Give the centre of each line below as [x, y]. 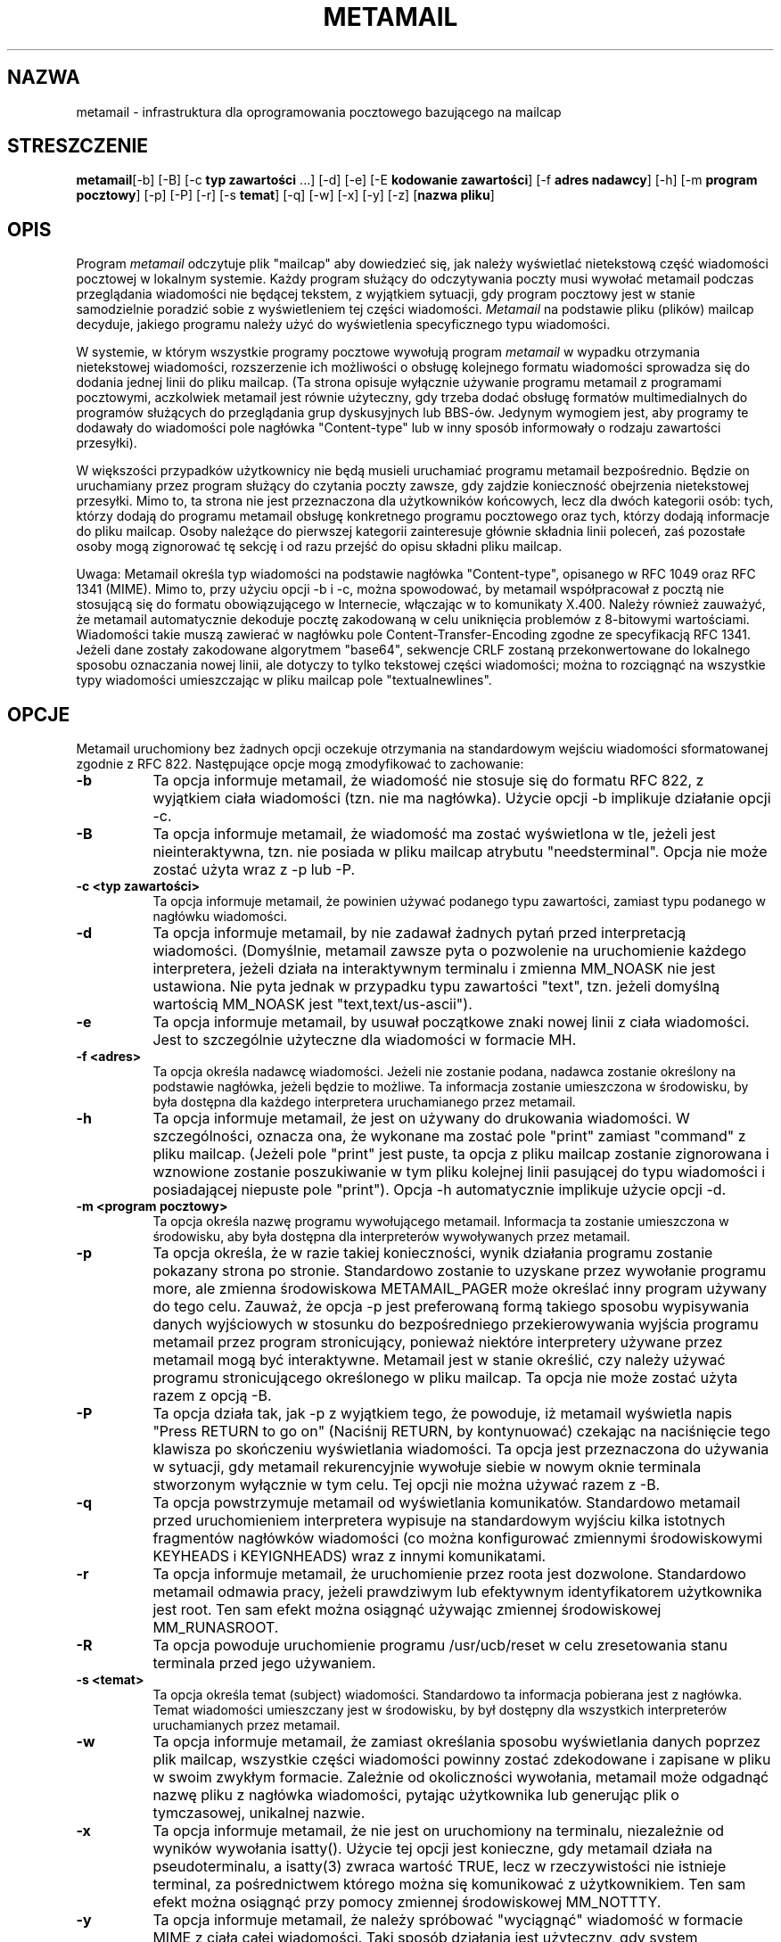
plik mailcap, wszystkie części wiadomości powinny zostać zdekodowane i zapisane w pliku [462, 1760]
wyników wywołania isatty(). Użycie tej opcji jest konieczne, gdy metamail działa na [432, 1849]
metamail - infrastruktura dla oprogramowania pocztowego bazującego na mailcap [319, 111]
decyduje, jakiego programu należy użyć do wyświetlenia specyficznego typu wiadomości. [343, 325]
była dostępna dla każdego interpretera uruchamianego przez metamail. [364, 1102]
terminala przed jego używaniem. [264, 1663]
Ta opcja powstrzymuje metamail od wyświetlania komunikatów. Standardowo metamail [447, 1503]
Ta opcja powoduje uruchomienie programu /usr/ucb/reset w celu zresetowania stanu [440, 1646]
